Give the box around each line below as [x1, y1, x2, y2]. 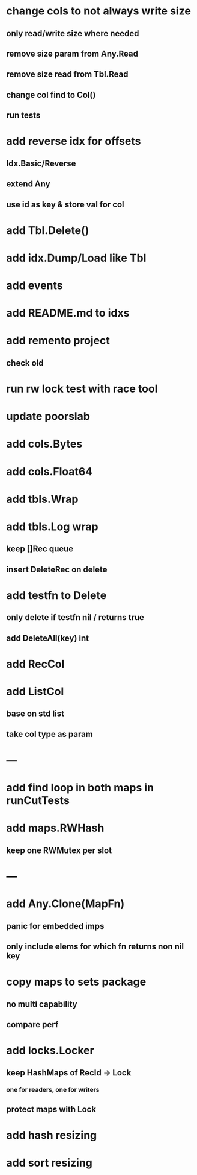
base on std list [6, 709, 65, 719]
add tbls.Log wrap [6, 520, 98, 533]
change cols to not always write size [6, 4, 191, 18]
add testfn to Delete [6, 588, 107, 602]
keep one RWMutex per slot [6, 845, 112, 855]
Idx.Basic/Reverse [6, 158, 76, 168]
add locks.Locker [6, 1044, 94, 1057]
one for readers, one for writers [6, 1086, 100, 1094]
